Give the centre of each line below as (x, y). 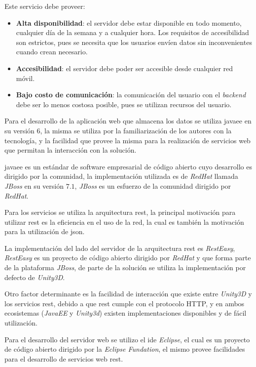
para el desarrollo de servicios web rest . (64, 358)
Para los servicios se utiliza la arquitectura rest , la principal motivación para (120, 212)
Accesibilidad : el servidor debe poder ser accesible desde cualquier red (125, 68)
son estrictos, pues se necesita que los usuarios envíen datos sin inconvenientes (134, 42)
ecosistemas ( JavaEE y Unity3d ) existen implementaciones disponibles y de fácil (126, 313)
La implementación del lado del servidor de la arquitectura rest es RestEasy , (120, 248)
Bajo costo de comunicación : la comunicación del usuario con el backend (131, 95)
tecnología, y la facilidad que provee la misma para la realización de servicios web (128, 140)
